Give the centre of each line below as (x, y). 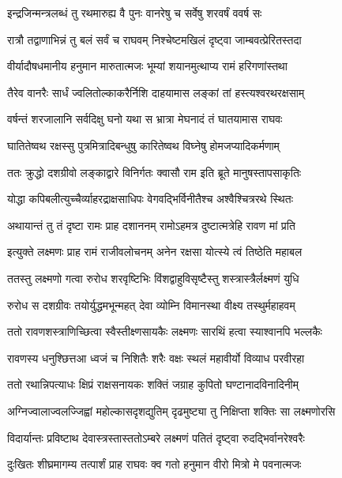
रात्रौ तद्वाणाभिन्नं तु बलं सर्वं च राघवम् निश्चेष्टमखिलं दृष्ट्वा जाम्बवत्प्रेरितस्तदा (154, 39)
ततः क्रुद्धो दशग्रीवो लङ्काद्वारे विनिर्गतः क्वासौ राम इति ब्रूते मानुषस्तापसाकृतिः (154, 172)
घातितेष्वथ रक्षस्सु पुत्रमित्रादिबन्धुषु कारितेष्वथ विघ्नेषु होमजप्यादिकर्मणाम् (143, 145)
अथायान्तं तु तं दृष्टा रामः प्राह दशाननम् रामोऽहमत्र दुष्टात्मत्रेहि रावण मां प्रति (151, 225)
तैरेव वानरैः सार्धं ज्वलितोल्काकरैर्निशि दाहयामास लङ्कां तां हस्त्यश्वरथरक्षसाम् (156, 92)
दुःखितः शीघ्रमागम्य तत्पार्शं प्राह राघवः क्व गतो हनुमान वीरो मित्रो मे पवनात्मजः (154, 464)
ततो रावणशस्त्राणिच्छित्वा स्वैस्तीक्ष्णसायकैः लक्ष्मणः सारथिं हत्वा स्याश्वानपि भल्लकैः (165, 331)
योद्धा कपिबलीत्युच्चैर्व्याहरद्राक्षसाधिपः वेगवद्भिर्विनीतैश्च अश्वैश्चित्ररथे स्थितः (150, 199)
